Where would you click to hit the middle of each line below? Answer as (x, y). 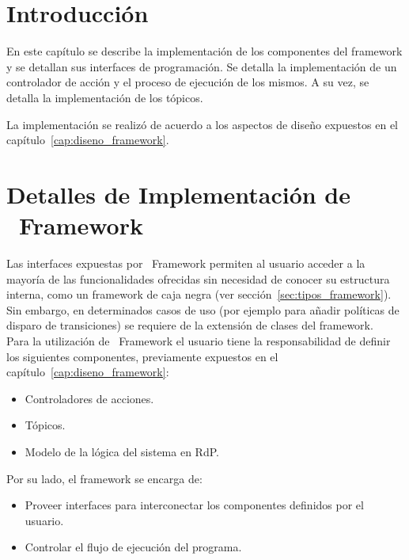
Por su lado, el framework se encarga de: (104, 478)
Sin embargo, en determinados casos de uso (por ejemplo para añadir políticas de (203, 309)
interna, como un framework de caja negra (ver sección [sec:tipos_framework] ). (199, 294)
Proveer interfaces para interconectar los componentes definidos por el (194, 505)
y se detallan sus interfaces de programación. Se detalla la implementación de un (202, 66)
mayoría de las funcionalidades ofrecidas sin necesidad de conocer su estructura (198, 278)
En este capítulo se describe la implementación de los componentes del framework (204, 51)
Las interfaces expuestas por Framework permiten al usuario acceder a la (186, 263)
